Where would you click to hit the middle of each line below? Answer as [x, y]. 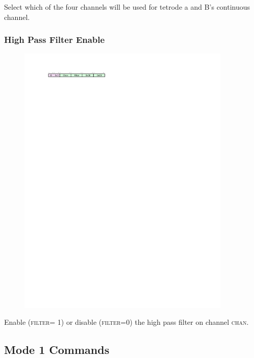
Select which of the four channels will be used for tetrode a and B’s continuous [127, 7]
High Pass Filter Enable [55, 40]
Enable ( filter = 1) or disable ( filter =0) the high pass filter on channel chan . [126, 322]
